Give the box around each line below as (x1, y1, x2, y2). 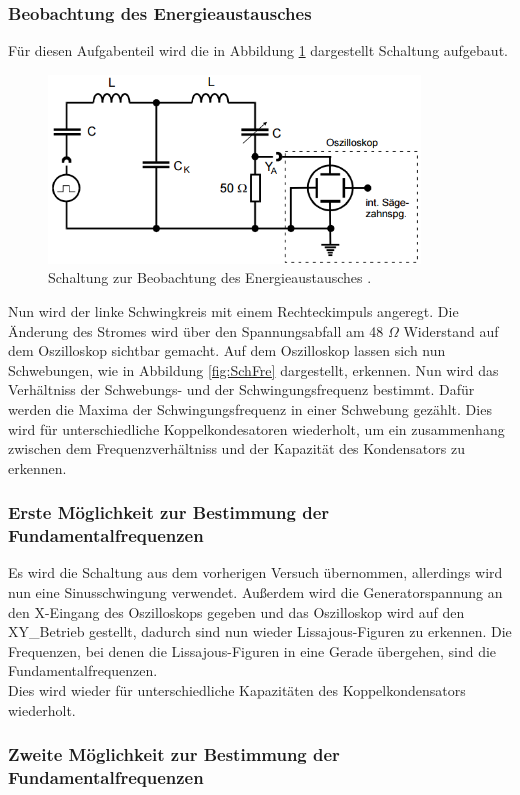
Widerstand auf (403, 320, 499, 341)
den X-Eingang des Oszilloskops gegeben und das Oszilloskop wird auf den (8, 601, 465, 622)
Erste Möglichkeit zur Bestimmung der (8, 500, 330, 525)
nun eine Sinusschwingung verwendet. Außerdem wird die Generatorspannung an (8, 582, 503, 603)
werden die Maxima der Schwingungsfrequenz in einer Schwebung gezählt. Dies (8, 398, 492, 419)
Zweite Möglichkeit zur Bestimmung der (8, 742, 340, 767)
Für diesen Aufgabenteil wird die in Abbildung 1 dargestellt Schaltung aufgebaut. (8, 40, 508, 61)
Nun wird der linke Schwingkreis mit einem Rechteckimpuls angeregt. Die (8, 300, 459, 321)
